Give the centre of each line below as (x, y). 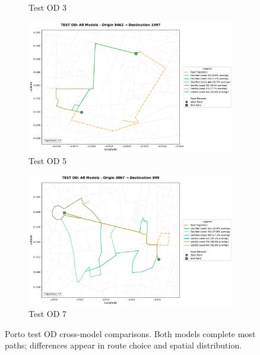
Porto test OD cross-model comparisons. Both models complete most (130, 333)
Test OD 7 (48, 314)
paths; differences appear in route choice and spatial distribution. (123, 345)
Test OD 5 (48, 160)
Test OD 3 (48, 7)
